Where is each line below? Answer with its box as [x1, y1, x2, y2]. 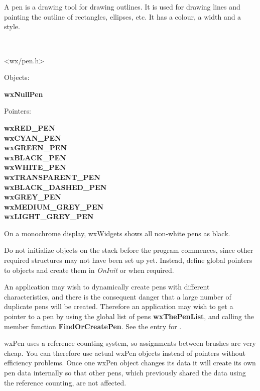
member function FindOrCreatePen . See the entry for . [4, 321, 182, 331]
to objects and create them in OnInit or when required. [4, 264, 174, 275]
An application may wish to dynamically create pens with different [4, 281, 210, 292]
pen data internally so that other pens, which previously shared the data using [4, 367, 246, 377]
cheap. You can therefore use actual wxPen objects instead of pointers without [4, 347, 245, 358]
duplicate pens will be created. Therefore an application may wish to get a [4, 301, 233, 312]
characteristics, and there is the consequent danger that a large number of [4, 291, 231, 302]
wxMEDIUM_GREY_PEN [4, 201, 104, 212]
